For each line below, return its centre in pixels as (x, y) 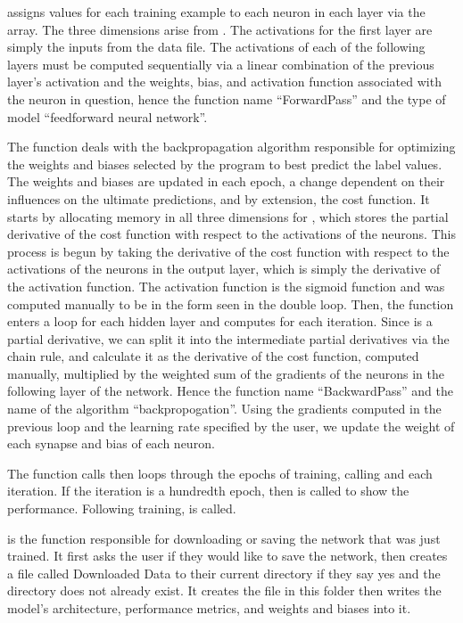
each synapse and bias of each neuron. (111, 443)
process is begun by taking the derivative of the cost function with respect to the (228, 251)
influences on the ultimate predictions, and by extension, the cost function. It (219, 198)
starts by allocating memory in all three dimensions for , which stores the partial (228, 216)
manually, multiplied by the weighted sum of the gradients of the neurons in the (226, 373)
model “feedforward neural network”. (107, 116)
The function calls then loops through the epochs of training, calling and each (220, 473)
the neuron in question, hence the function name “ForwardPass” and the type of (227, 98)
